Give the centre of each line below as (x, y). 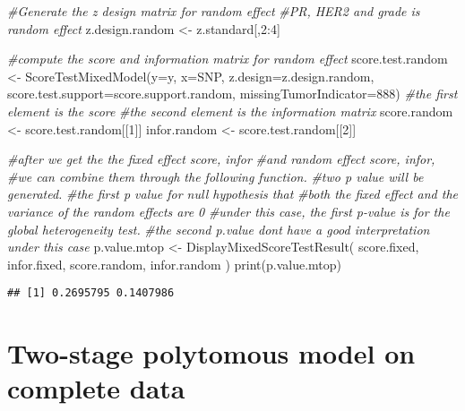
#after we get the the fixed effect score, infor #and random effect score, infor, (221, 159)
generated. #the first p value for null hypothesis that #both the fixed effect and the (233, 194)
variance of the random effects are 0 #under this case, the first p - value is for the (228, 211)
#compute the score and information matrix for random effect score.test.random (228, 59)
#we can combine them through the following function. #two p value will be (215, 176)
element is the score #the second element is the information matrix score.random (230, 111)
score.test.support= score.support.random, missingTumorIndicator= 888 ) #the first (232, 94)
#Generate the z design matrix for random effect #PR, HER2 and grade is (214, 11)
